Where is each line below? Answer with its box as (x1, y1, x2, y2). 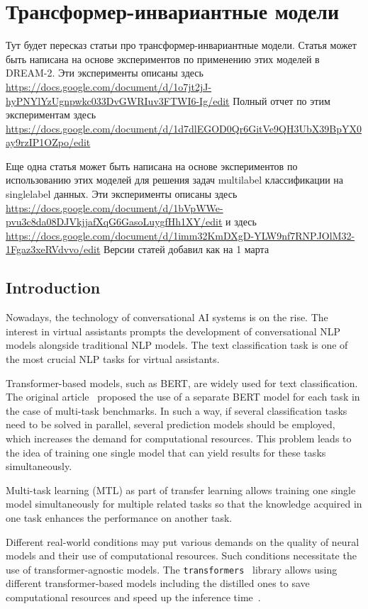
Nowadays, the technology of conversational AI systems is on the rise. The (6, 310, 328, 325)
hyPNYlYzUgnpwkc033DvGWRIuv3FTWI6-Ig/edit (6, 93, 230, 108)
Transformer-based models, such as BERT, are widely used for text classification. (6, 375, 358, 390)
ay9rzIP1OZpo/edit (6, 135, 91, 150)
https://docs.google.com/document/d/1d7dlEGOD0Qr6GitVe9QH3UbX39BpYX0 (6, 121, 362, 135)
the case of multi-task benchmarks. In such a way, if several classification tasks (6, 403, 347, 418)
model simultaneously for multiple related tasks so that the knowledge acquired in (6, 496, 362, 511)
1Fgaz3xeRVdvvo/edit (6, 242, 101, 257)
